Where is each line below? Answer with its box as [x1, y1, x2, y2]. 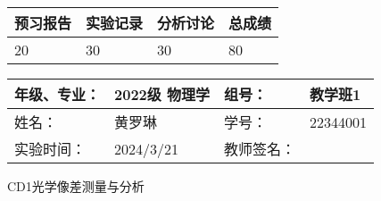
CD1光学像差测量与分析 [7, 177, 145, 195]
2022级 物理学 [114, 84, 210, 105]
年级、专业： [14, 84, 101, 105]
